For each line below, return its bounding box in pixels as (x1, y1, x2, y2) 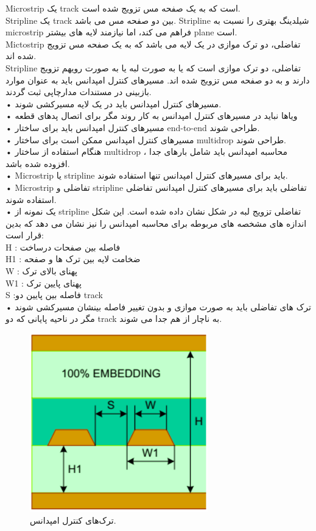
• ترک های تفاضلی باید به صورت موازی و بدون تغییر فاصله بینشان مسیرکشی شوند (5, 300, 311, 313)
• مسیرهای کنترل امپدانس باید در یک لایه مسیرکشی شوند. (5, 97, 222, 110)
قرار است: (5, 229, 44, 241)
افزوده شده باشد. (5, 157, 70, 169)
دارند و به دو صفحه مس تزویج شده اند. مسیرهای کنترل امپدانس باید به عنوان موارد (5, 73, 310, 86)
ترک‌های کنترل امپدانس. (30, 513, 116, 526)
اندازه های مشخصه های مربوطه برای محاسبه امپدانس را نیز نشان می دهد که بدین (5, 216, 307, 229)
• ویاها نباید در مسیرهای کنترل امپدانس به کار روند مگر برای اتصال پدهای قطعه (5, 109, 298, 122)
